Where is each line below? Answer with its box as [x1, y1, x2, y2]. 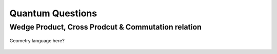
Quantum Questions [9, 8, 97, 19]
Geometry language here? [9, 38, 65, 44]
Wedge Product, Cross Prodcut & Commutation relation [9, 22, 202, 32]
